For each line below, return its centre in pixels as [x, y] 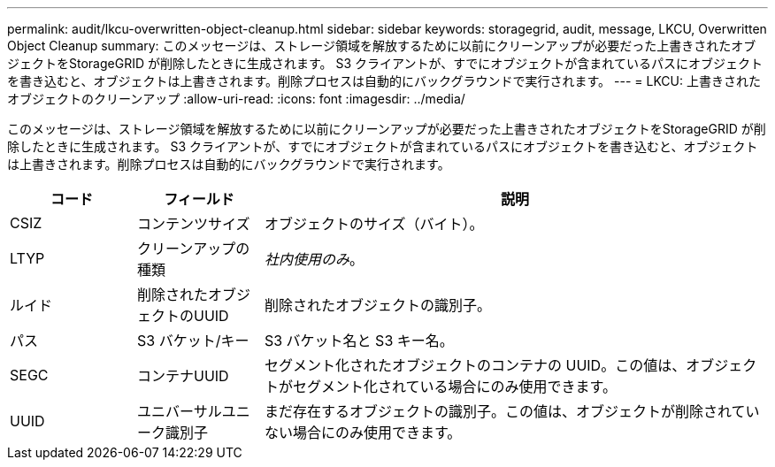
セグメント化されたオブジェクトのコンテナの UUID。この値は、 [475, 365]
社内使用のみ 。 [314, 259]
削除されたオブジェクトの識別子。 [377, 305]
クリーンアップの [193, 249]
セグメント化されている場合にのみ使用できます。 [454, 387]
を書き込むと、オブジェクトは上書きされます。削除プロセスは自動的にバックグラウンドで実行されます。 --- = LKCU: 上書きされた [384, 81]
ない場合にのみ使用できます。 [363, 433]
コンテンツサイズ [193, 224]
